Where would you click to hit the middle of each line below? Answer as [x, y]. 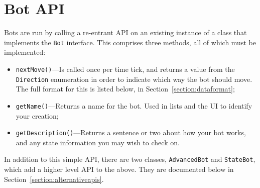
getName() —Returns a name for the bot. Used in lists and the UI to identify [134, 105]
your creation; [37, 115]
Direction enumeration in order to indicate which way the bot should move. [134, 79]
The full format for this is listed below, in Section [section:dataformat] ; [125, 89]
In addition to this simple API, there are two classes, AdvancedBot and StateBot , [130, 159]
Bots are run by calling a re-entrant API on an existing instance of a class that [125, 32]
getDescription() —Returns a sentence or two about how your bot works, [131, 132]
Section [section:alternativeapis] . [54, 179]
